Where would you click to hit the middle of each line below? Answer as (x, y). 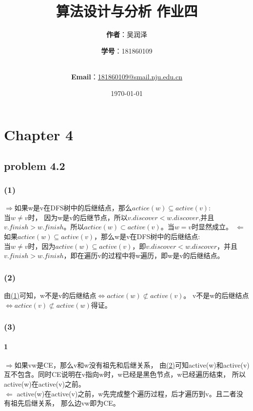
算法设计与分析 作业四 (127, 11)
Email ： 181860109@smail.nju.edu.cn (127, 76)
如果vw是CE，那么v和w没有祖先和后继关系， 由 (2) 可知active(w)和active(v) (132, 364)
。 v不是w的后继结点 (216, 295)
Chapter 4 (39, 135)
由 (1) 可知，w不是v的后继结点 (50, 295)
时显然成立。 (212, 227)
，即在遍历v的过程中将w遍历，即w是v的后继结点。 (144, 255)
